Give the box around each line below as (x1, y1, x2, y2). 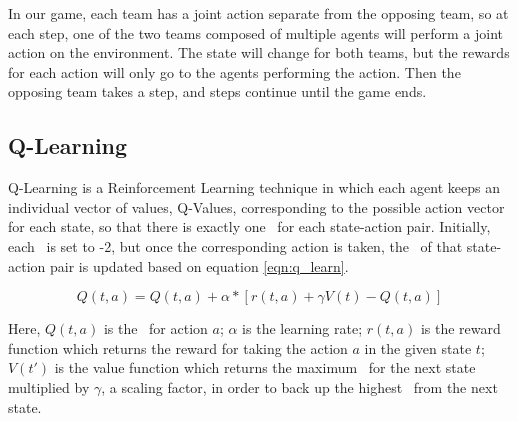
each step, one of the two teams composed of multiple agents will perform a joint (8, 22, 503, 43)
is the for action (103, 318, 208, 339)
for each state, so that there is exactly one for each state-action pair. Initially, (8, 216, 491, 237)
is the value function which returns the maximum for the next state (54, 357, 476, 378)
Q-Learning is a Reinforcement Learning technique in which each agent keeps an (8, 177, 500, 198)
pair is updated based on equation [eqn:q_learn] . (49, 255, 349, 276)
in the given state (364, 337, 472, 358)
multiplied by (8, 376, 90, 397)
